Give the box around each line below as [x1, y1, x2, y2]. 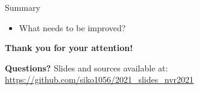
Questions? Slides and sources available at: [5, 61, 168, 74]
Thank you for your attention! [5, 41, 133, 54]
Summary [5, 1, 40, 13]
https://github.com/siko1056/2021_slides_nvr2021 [5, 73, 194, 86]
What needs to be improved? [19, 21, 126, 34]
